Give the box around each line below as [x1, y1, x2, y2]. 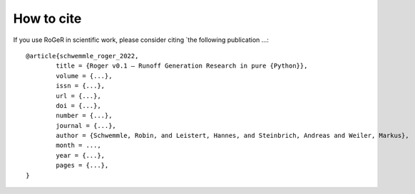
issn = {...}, [56, 82, 106, 90]
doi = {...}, [56, 102, 101, 109]
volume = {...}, [56, 72, 113, 80]
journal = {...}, [56, 122, 117, 129]
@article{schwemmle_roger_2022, [26, 52, 139, 60]
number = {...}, [56, 112, 113, 120]
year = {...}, [56, 151, 106, 159]
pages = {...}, [56, 161, 109, 170]
